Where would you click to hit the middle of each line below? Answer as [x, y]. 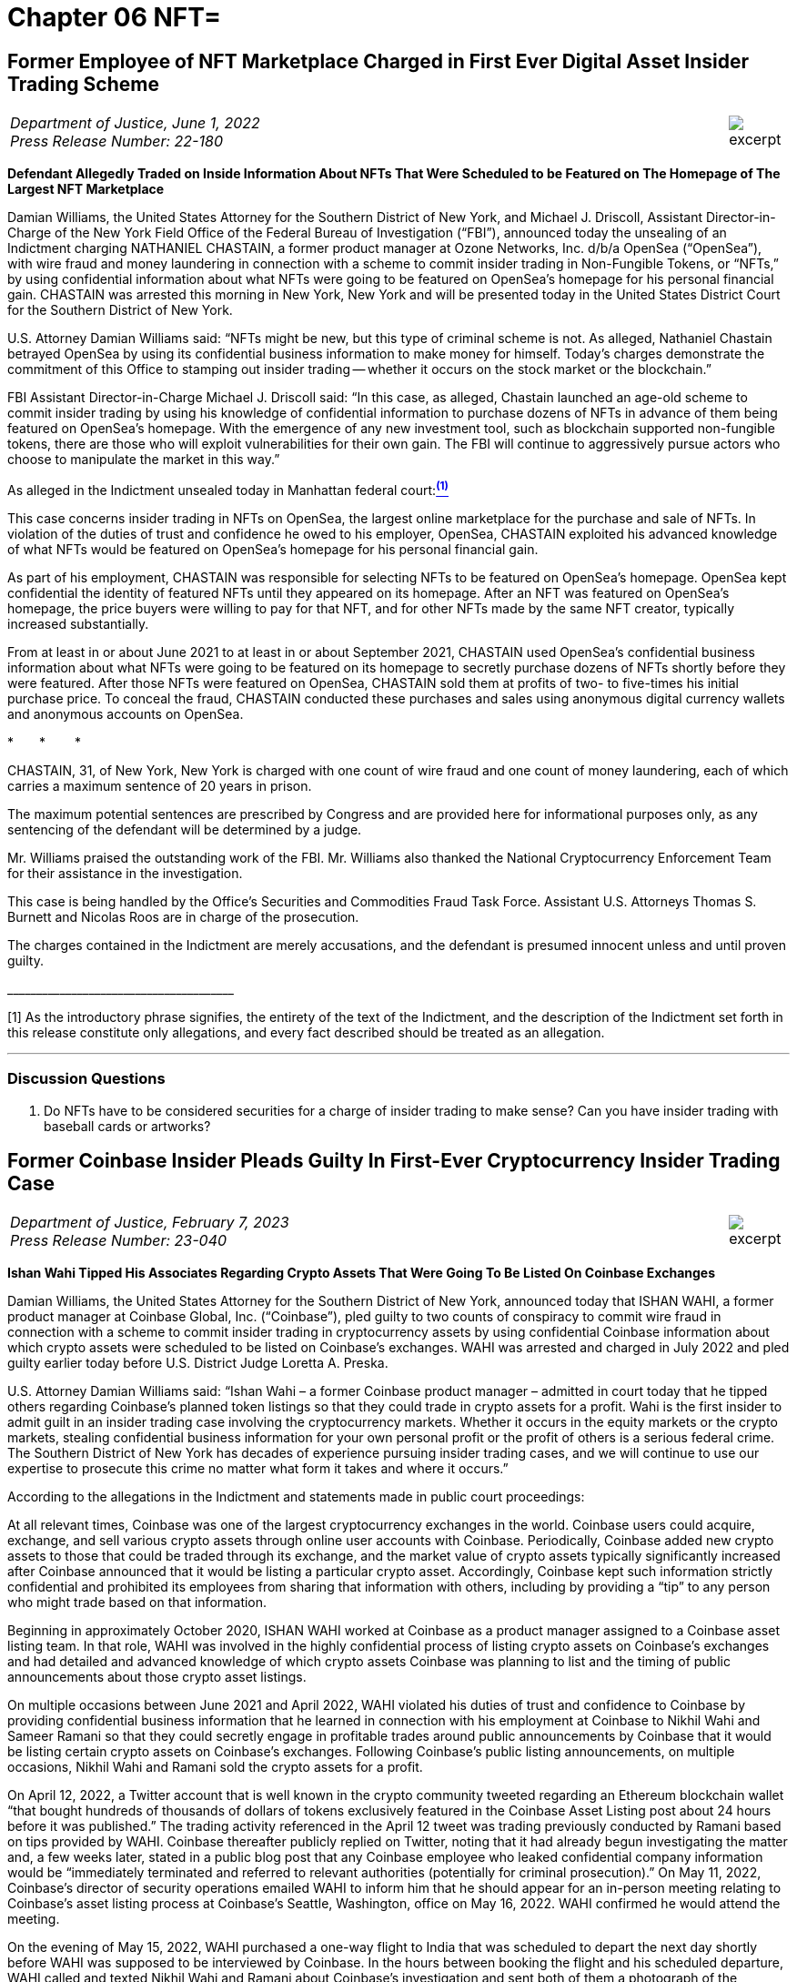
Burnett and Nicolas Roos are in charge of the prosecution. [183, 916]
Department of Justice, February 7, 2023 [150, 1223]
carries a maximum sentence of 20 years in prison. [160, 785]
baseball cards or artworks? [127, 1126]
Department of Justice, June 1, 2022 [135, 123]
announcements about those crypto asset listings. [157, 1677]
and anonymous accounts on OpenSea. [126, 713]
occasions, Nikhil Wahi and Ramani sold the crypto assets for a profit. [215, 1767]
